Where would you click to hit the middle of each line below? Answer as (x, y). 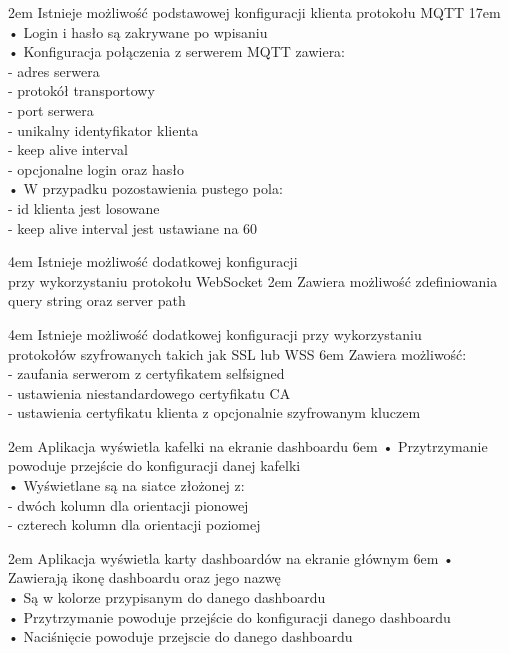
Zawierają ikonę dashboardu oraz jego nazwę (144, 577)
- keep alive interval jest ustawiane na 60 (133, 227)
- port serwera (51, 109)
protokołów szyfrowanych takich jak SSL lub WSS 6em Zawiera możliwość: (237, 353)
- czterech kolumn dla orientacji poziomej (134, 524)
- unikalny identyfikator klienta (103, 129)
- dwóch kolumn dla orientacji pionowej (128, 504)
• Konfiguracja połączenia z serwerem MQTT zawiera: (177, 51)
